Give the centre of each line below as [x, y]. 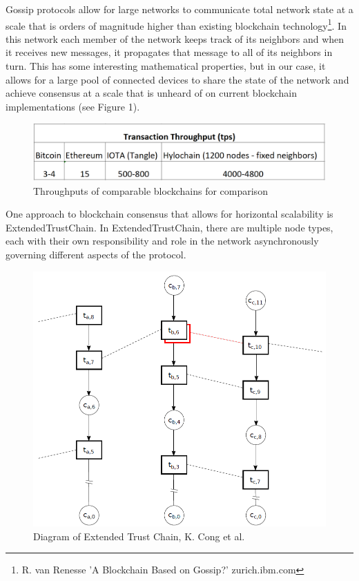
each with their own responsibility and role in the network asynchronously [162, 241]
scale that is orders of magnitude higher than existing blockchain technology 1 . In [176, 24]
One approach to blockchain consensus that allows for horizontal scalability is [169, 214]
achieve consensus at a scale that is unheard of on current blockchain [152, 93]
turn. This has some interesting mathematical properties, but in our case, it [166, 66]
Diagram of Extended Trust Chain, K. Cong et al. [139, 536]
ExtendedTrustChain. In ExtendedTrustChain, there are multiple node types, [169, 227]
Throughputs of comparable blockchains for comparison [151, 190]
